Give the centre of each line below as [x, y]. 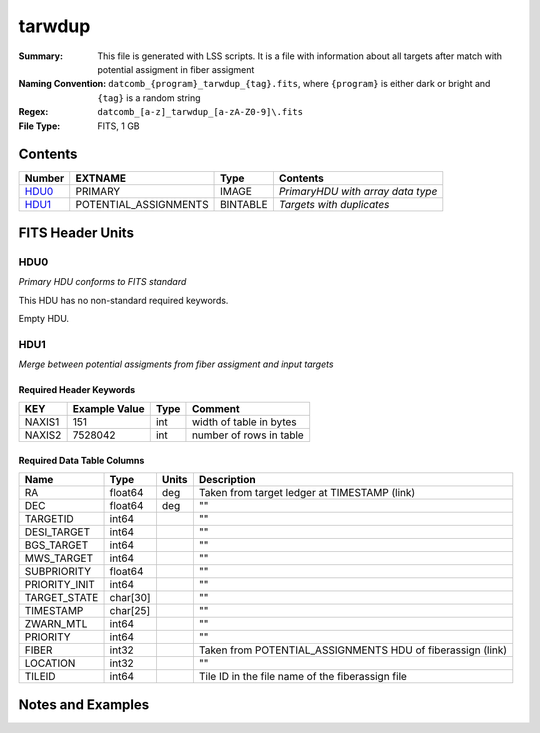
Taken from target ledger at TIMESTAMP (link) [307, 493]
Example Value [108, 409]
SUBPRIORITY [58, 572]
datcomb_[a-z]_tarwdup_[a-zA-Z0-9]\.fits [200, 112]
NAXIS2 [43, 435]
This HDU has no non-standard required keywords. [123, 300]
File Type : [39, 126]
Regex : [33, 112]
